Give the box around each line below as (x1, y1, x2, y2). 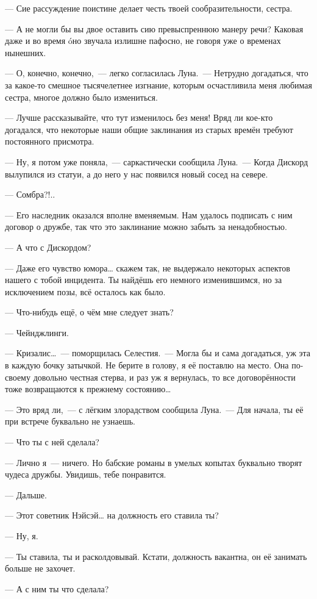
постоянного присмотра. (5, 135, 94, 148)
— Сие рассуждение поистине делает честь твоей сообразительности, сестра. (5, 2, 293, 14)
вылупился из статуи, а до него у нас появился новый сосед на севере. (5, 167, 268, 180)
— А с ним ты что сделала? (5, 582, 109, 595)
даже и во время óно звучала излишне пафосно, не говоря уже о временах (5, 34, 281, 47)
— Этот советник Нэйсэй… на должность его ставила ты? (5, 509, 219, 522)
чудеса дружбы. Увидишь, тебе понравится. (5, 468, 166, 481)
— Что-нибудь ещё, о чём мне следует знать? (5, 306, 174, 318)
